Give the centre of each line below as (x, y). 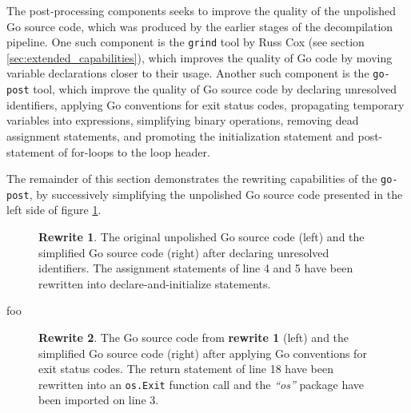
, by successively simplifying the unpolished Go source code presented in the (216, 194)
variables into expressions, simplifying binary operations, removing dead (183, 120)
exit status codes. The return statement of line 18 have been (186, 369)
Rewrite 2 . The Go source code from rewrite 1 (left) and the (194, 337)
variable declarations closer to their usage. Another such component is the (188, 73)
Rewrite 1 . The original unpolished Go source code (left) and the (202, 237)
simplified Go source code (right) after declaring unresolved (184, 252)
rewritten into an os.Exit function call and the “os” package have (201, 384)
